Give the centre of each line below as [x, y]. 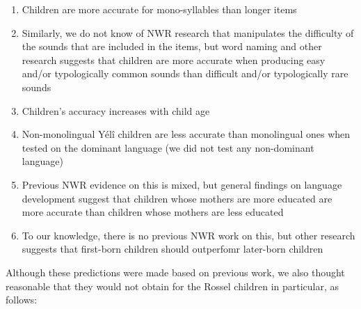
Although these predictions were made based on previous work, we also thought [175, 272]
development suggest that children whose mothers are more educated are [177, 198]
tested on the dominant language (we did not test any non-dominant [168, 147]
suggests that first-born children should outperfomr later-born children [173, 249]
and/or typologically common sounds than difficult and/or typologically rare [185, 73]
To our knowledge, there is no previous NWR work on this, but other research [188, 235]
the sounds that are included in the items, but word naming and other [172, 46]
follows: [22, 300]
